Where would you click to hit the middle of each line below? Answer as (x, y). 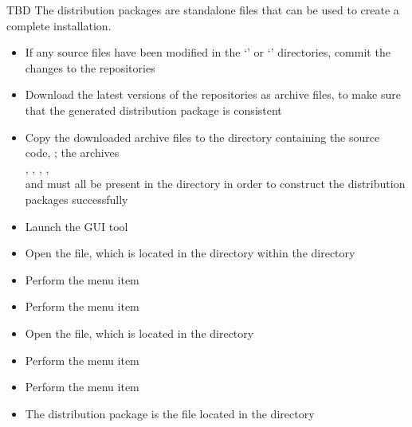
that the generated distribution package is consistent (153, 110)
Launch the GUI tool (77, 226)
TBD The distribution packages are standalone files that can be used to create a (203, 10)
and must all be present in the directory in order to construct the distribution (215, 184)
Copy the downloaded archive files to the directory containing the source (202, 137)
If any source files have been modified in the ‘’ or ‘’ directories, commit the (208, 52)
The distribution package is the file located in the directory (170, 413)
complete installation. (59, 25)
